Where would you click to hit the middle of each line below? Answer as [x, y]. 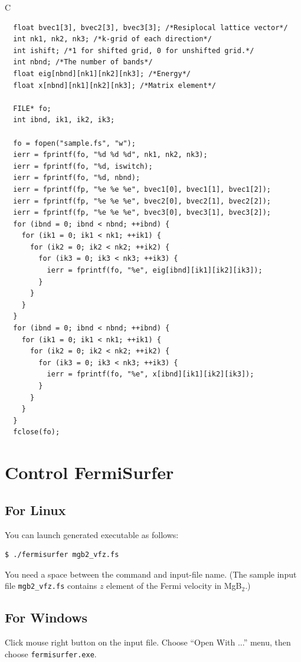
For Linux [35, 509]
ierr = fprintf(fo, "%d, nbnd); [77, 178]
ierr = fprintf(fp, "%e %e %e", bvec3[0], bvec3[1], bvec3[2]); [142, 213]
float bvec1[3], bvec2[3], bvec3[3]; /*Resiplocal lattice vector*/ [150, 27]
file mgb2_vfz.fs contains [51, 586]
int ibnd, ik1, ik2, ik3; [64, 120]
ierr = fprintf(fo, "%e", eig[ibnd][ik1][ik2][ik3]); [155, 271]
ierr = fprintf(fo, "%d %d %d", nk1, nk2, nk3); [110, 155]
